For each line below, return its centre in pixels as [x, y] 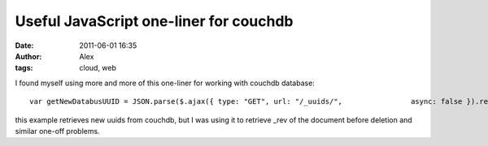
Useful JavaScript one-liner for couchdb [154, 21]
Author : [28, 56]
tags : [24, 68]
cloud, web [98, 68]
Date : [24, 45]
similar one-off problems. [58, 131]
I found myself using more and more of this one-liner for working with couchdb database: [165, 83]
